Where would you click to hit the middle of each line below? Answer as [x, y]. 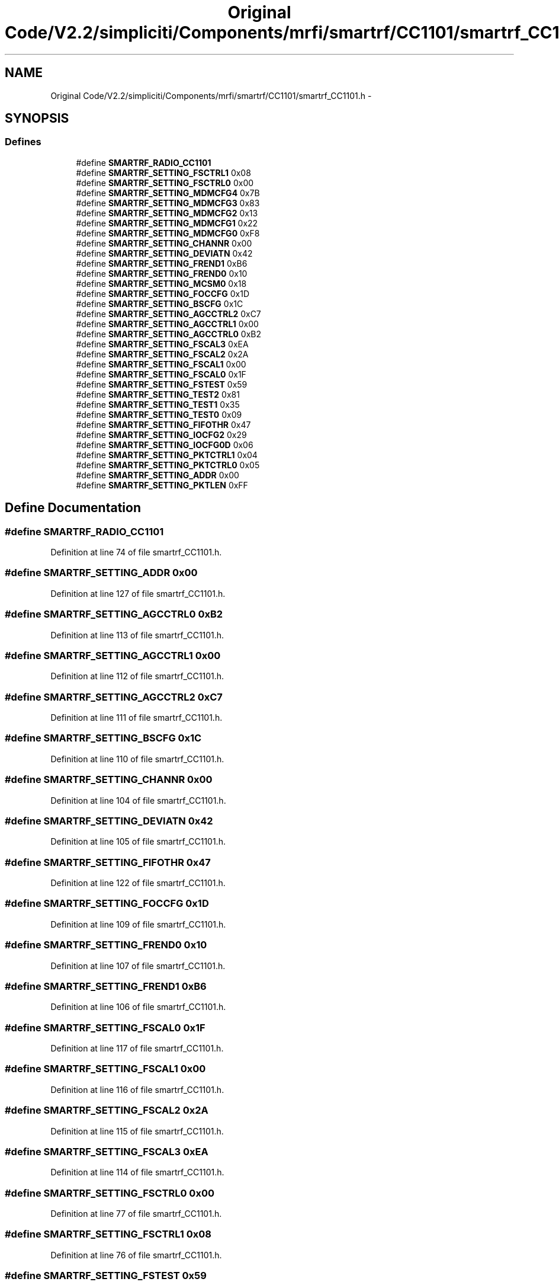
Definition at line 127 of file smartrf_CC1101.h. [138, 593]
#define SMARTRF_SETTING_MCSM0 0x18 [161, 283]
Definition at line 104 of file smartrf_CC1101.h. [138, 800]
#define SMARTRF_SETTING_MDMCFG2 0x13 [167, 213]
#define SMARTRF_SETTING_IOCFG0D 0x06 [165, 445]
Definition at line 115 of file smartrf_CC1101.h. [137, 1131]
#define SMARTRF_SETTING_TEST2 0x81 [158, 394]
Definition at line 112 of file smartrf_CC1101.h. [137, 676]
